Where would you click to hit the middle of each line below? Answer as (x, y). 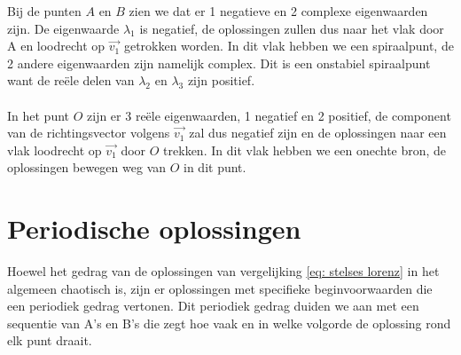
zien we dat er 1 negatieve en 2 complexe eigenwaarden (278, 11)
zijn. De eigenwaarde (63, 28)
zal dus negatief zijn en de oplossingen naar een (318, 133)
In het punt (39, 115)
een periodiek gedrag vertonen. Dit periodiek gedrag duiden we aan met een (213, 306)
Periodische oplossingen (154, 229)
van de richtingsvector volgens (89, 133)
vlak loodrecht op (55, 150)
